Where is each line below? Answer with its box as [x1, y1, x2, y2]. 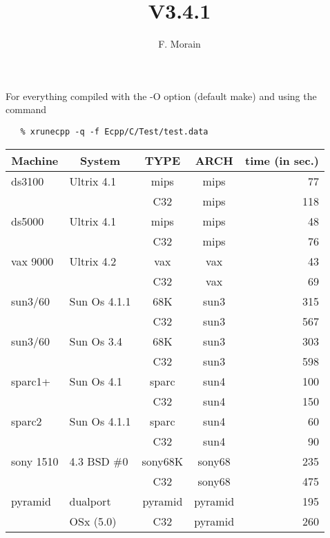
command [6, 102, 47, 117]
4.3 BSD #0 [69, 452, 128, 469]
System [79, 152, 121, 168]
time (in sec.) [245, 152, 319, 168]
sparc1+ [11, 372, 51, 389]
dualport [69, 492, 111, 509]
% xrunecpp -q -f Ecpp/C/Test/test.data [20, 126, 208, 137]
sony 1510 [11, 452, 59, 469]
